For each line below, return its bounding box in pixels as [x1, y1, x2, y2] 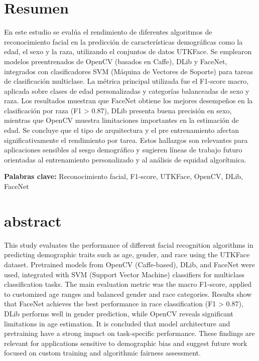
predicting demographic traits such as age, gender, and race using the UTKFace [4, 249, 250, 260]
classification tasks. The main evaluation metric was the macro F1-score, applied [4, 279, 252, 289]
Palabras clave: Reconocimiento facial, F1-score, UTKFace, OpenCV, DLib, [4, 171, 243, 182]
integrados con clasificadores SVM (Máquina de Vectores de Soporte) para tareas [4, 66, 253, 76]
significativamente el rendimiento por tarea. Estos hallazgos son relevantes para [4, 134, 248, 145]
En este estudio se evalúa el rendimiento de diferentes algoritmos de [4, 27, 212, 37]
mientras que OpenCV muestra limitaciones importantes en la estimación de [4, 115, 239, 125]
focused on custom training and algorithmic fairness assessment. [4, 347, 201, 358]
